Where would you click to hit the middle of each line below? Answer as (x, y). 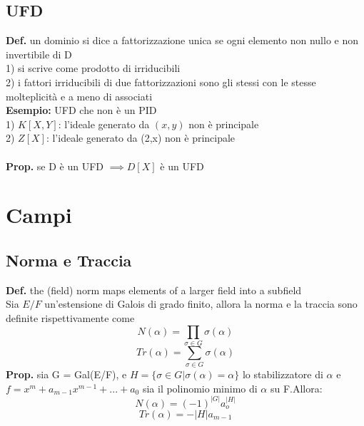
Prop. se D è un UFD (55, 166)
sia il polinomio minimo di (200, 388)
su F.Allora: (296, 388)
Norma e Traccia (69, 260)
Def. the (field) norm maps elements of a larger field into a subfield (154, 290)
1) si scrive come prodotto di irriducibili (93, 68)
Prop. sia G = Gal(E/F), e (66, 374)
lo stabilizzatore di (283, 374)
